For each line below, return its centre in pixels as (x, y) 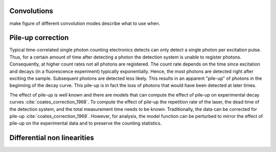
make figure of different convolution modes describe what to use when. (85, 23)
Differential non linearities (52, 138)
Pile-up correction (39, 38)
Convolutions (31, 11)
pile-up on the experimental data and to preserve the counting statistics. (86, 123)
